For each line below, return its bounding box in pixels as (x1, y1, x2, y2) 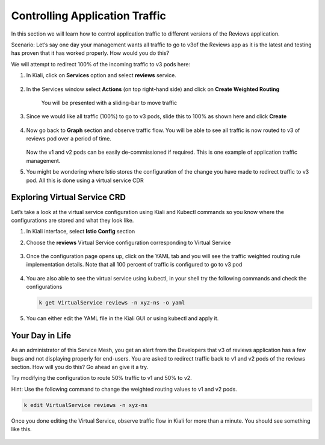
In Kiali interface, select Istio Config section (26, 228, 135, 235)
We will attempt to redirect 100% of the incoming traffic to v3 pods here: (11, 60, 191, 68)
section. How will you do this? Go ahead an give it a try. (11, 363, 149, 370)
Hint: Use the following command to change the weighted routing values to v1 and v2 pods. (11, 385, 237, 393)
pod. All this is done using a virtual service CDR (26, 177, 144, 184)
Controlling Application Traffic (11, 9, 167, 22)
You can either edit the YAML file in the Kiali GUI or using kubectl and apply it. (26, 315, 219, 322)
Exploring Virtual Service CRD (11, 192, 126, 203)
